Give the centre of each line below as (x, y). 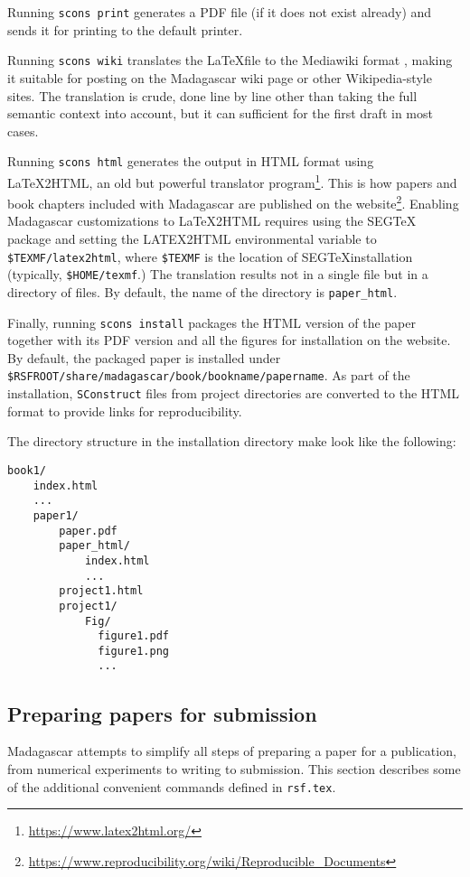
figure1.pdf (133, 636)
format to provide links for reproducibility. (125, 411)
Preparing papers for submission (162, 713)
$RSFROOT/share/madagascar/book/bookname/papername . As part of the (209, 375)
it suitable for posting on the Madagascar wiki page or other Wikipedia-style (220, 77)
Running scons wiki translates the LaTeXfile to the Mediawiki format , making (230, 60)
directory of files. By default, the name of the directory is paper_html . (202, 291)
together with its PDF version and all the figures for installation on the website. (229, 340)
